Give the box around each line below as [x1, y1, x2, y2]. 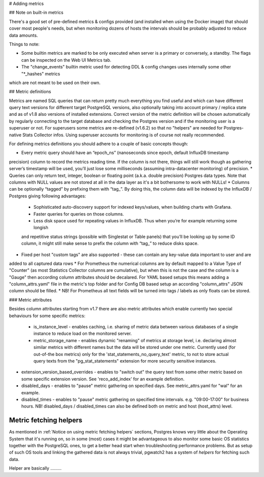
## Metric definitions [9, 88, 51, 95]
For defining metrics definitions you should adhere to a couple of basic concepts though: [9, 141, 188, 147]
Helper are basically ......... [9, 465, 62, 471]
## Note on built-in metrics [9, 10, 64, 16]
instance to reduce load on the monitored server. [33, 330, 132, 337]
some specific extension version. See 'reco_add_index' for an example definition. [21, 376, 185, 382]
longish [33, 225, 48, 231]
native [9, 132, 22, 138]
